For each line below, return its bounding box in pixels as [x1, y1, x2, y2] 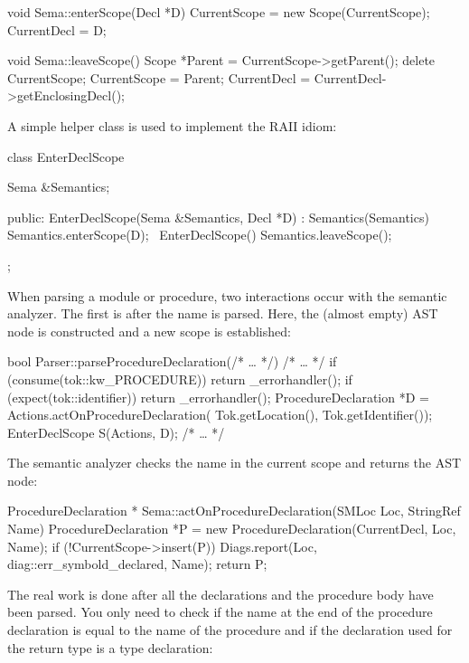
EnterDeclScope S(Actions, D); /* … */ [7, 422, 225, 441]
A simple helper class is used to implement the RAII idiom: [7, 116, 337, 135]
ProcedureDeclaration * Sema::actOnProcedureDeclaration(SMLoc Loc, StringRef [7, 501, 461, 520]
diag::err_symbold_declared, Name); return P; [7, 554, 267, 573]
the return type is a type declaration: [7, 638, 213, 657]
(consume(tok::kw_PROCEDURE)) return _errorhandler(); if [7, 369, 352, 388]
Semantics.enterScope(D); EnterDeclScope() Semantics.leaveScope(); [7, 225, 392, 244]
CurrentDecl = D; [7, 20, 107, 39]
